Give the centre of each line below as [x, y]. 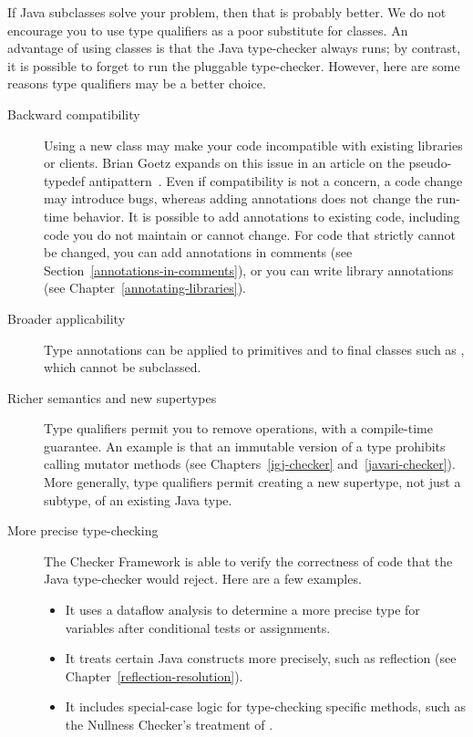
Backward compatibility [74, 114]
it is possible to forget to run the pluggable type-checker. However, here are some [234, 65]
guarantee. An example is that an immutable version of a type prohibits [245, 446]
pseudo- [430, 163]
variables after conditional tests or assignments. [198, 627]
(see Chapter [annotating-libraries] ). [145, 288]
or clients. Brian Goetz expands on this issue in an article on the [224, 163]
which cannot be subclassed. [123, 367]
